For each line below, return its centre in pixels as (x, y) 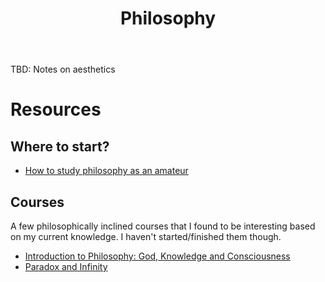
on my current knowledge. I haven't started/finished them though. (146, 236)
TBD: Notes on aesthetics (63, 69)
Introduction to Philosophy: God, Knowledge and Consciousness (157, 256)
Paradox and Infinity (66, 266)
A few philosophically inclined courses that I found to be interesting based (163, 226)
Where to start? (60, 146)
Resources (56, 109)
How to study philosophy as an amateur (106, 171)
